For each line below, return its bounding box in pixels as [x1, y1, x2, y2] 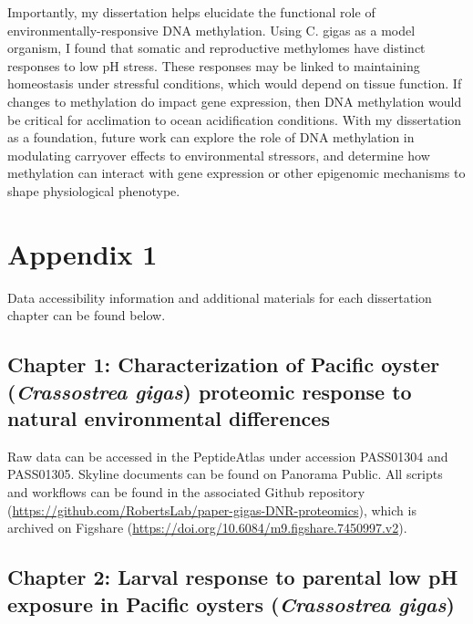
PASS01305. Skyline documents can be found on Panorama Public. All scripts [7, 464, 443, 484]
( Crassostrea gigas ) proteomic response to [7, 377, 412, 405]
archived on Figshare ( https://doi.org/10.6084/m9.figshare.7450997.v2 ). [7, 518, 407, 537]
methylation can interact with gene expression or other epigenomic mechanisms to [7, 163, 466, 182]
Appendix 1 [7, 234, 158, 272]
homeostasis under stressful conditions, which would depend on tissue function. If [7, 74, 462, 93]
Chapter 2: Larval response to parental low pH [7, 563, 458, 591]
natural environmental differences [7, 404, 330, 432]
